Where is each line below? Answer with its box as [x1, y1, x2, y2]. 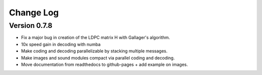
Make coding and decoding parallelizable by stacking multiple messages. [21, 48, 168, 54]
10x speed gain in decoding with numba [21, 41, 101, 47]
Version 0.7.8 [9, 21, 53, 30]
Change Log [9, 7, 59, 18]
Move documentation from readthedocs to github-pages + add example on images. [21, 62, 188, 67]
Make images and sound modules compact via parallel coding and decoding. [21, 55, 175, 61]
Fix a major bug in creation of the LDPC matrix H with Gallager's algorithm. [21, 35, 170, 40]
